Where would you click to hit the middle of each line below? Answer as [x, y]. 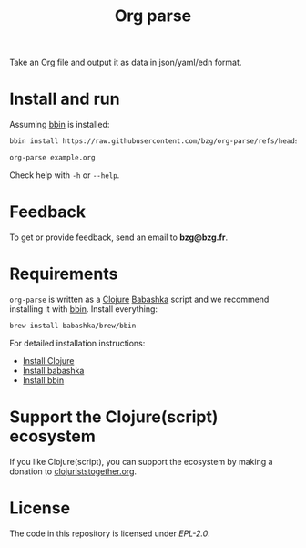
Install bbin [43, 380]
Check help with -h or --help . [65, 175]
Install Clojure [48, 360]
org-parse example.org [52, 158]
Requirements [64, 274]
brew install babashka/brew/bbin [73, 326]
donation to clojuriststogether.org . [73, 471]
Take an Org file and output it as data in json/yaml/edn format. [126, 62]
